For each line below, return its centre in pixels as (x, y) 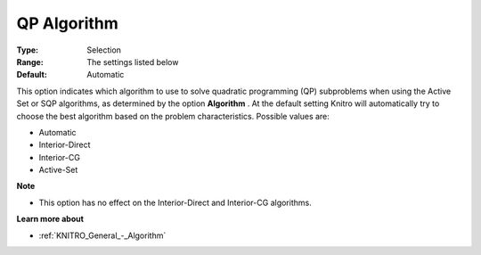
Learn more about (50, 219)
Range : (30, 62)
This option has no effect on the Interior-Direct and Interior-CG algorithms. (175, 202)
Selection (104, 50)
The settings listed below (133, 62)
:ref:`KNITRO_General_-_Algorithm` (102, 235)
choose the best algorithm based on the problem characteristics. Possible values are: (173, 116)
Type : (28, 50)
